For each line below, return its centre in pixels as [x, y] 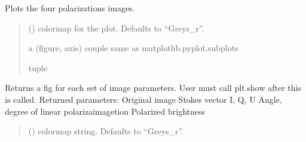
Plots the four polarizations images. [70, 8]
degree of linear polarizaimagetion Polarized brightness [105, 111]
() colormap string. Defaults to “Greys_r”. [106, 131]
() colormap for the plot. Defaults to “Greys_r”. [116, 28]
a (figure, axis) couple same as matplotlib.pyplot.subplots [133, 48]
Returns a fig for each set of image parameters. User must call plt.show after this [153, 88]
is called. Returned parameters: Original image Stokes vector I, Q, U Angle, [143, 99]
